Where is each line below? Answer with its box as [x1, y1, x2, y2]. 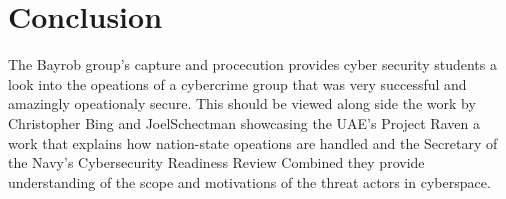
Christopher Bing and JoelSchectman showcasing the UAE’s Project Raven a [8, 112, 480, 133]
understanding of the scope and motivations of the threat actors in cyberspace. [8, 171, 491, 192]
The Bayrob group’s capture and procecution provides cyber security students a [8, 54, 497, 75]
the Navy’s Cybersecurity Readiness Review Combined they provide [8, 152, 425, 173]
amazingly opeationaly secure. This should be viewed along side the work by [8, 93, 476, 114]
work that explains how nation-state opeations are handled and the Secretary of [8, 132, 498, 153]
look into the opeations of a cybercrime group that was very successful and [8, 73, 467, 94]
